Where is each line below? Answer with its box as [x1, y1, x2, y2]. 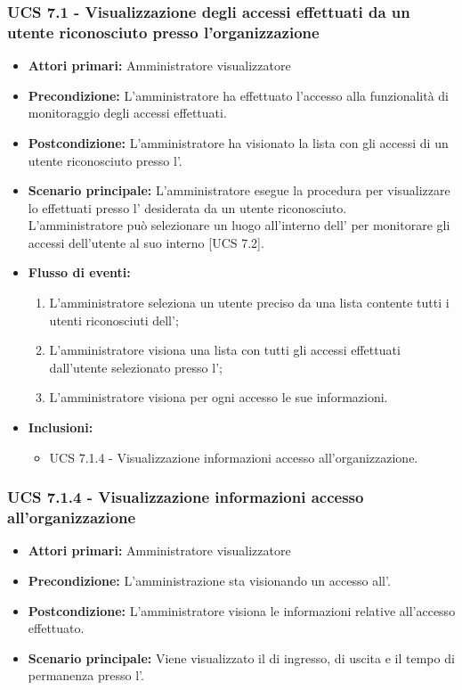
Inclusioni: [28, 418, 93, 437]
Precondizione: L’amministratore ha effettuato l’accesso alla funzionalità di [28, 86, 450, 104]
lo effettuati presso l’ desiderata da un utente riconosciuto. [28, 198, 347, 217]
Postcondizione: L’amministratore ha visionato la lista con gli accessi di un [28, 133, 449, 152]
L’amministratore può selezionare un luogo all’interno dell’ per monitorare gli [28, 216, 450, 234]
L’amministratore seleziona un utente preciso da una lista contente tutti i [49, 293, 450, 312]
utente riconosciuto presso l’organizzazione [7, 21, 320, 43]
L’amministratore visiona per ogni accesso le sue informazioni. [49, 388, 388, 407]
